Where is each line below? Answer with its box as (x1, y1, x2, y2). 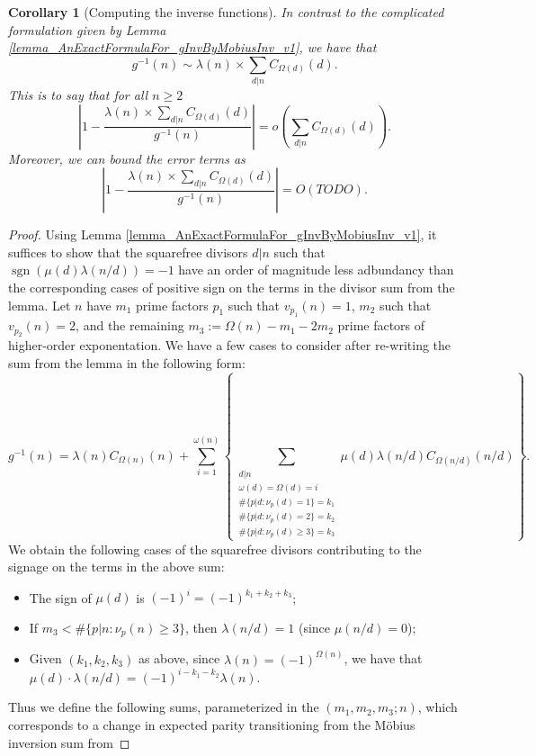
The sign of (29, 588, 92, 607)
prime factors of (337, 316, 425, 335)
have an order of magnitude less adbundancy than (178, 260, 454, 279)
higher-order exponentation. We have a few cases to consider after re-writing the (8, 336, 451, 355)
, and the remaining (76, 316, 184, 335)
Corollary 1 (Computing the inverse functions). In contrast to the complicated (8, 3, 444, 21)
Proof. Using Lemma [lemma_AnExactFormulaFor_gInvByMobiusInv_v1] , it (8, 225, 437, 244)
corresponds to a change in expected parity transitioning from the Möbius (8, 715, 415, 734)
